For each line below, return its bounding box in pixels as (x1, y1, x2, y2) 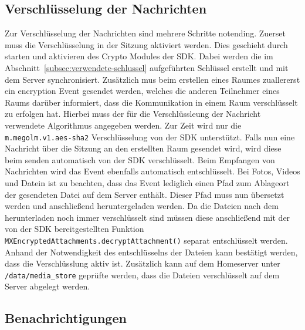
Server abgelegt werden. (5, 280, 90, 292)
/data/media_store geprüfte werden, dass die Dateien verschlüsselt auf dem (5, 268, 280, 281)
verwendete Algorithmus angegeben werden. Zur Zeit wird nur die (5, 119, 242, 131)
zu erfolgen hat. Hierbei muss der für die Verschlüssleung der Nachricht (5, 107, 261, 120)
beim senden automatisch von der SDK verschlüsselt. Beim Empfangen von (5, 153, 275, 166)
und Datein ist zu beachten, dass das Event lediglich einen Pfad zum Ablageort (5, 176, 290, 188)
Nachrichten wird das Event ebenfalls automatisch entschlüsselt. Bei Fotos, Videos (5, 165, 300, 177)
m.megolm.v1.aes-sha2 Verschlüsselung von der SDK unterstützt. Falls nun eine (5, 130, 295, 143)
